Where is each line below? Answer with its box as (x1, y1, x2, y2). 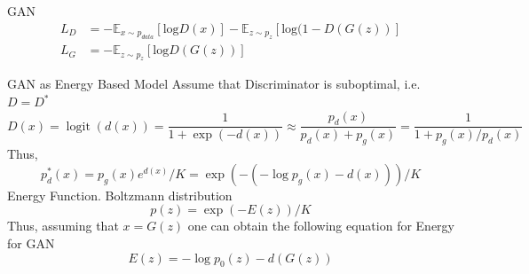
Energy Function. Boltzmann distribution (7, 185, 233, 204)
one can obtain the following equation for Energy (187, 216, 454, 235)
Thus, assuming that (7, 216, 119, 235)
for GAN (7, 234, 55, 253)
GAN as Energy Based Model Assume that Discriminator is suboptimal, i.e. (7, 74, 421, 93)
